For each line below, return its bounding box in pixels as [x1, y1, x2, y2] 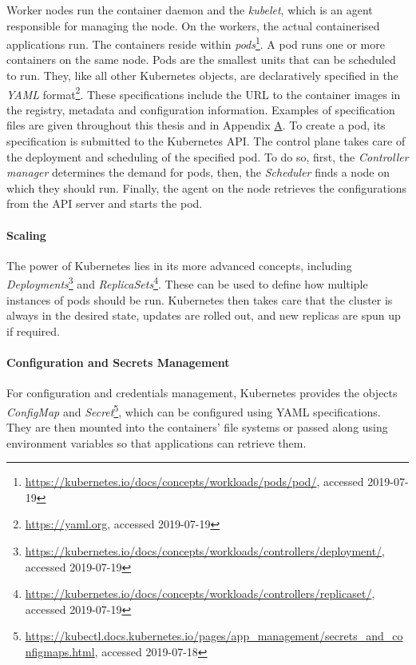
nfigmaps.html [25, 643, 95, 660]
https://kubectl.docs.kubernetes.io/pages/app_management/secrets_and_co [25, 627, 403, 644]
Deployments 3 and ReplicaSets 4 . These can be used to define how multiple [6, 273, 368, 293]
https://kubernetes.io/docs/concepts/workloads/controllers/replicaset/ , [25, 585, 375, 602]
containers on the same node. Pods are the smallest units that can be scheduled [6, 51, 396, 68]
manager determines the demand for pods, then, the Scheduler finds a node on [6, 164, 390, 181]
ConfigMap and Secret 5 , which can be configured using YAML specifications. [6, 400, 381, 420]
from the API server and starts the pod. [6, 195, 203, 212]
